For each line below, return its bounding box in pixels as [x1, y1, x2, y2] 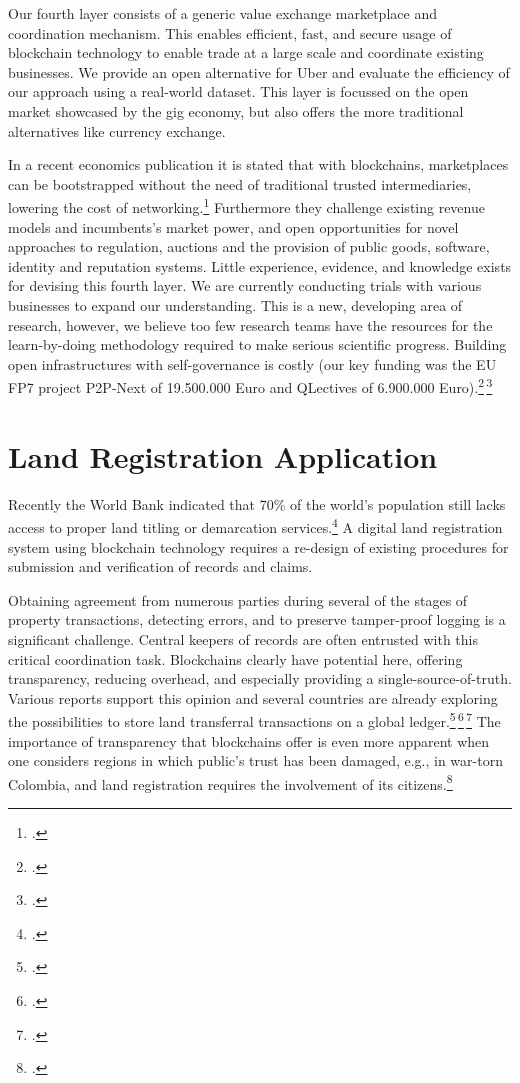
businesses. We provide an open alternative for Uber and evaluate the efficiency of [8, 61, 510, 82]
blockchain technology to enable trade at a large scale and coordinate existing [8, 42, 484, 63]
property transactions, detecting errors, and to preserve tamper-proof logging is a [8, 609, 506, 630]
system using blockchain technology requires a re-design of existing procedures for [8, 536, 509, 557]
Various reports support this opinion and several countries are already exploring [8, 687, 498, 708]
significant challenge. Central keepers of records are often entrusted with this [8, 628, 478, 649]
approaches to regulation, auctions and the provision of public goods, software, [8, 236, 490, 257]
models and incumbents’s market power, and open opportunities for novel [8, 216, 459, 237]
